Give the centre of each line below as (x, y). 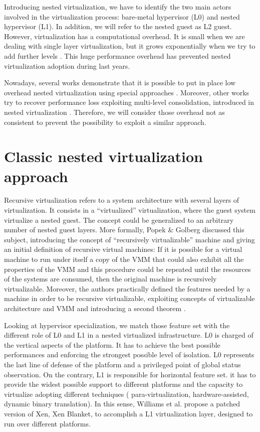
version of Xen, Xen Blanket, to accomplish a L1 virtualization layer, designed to (128, 413)
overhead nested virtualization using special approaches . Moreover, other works (127, 92)
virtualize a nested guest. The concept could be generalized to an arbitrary (119, 220)
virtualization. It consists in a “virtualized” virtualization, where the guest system (130, 210)
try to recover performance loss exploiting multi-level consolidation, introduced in (129, 102)
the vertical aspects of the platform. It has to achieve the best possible (112, 344)
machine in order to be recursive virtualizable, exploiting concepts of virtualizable (129, 298)
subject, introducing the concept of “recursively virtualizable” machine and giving (129, 239)
